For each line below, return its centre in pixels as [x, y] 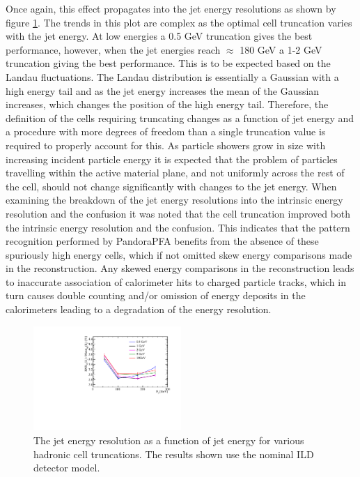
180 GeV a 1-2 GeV [281, 49]
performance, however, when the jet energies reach [113, 49]
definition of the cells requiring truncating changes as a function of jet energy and [180, 118]
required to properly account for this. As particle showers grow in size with [166, 145]
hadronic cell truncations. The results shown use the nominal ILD [174, 454]
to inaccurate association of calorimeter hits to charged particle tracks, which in [176, 281]
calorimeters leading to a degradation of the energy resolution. [139, 309]
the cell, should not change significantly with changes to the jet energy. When [171, 186]
